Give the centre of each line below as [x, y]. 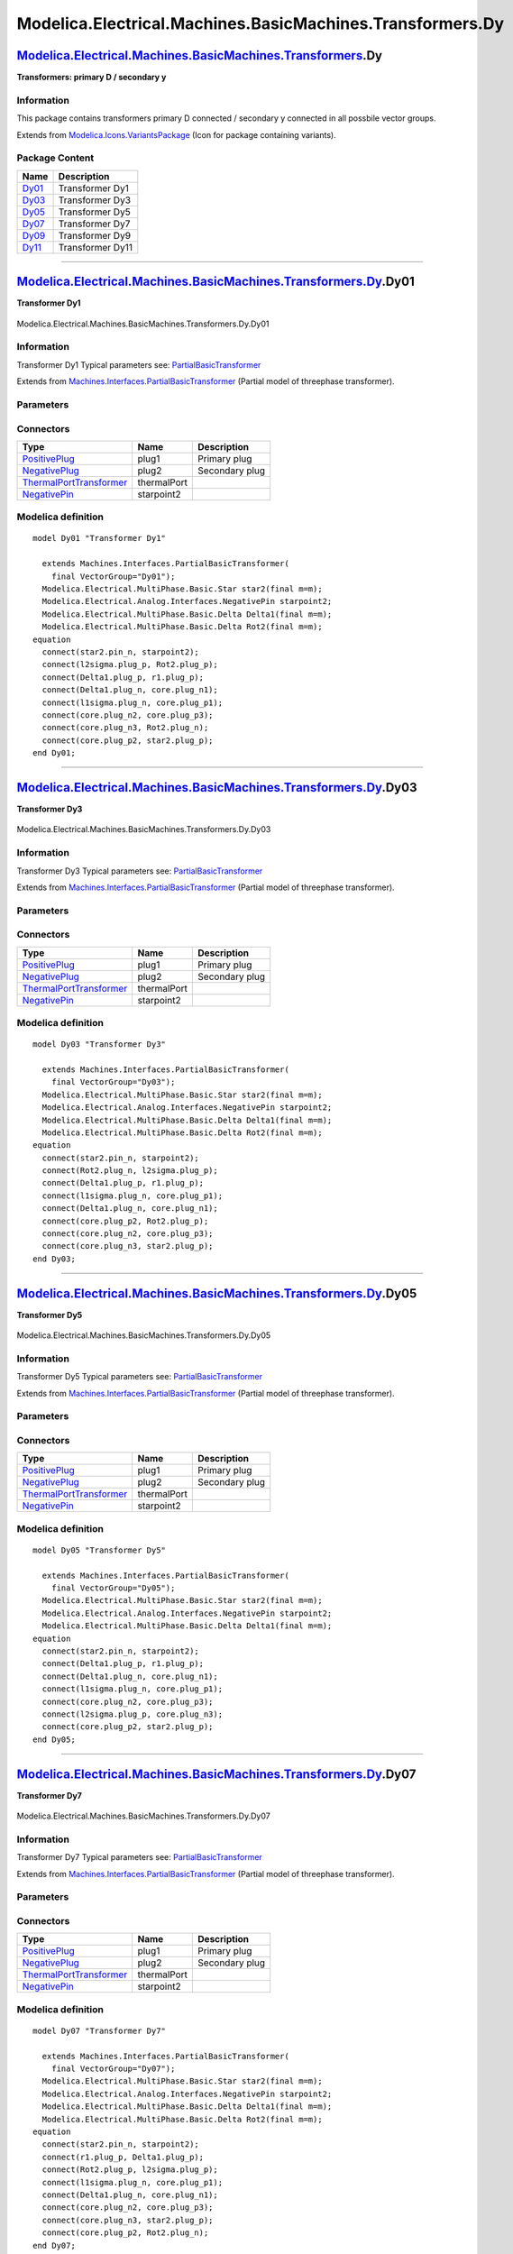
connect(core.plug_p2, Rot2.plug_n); [125, 2233]
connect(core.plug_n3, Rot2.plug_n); [125, 728]
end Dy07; [54, 2245]
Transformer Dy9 [94, 235]
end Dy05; [54, 1739]
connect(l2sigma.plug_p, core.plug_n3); [133, 1714]
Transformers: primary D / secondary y [92, 78]
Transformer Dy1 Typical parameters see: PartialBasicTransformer [139, 364]
